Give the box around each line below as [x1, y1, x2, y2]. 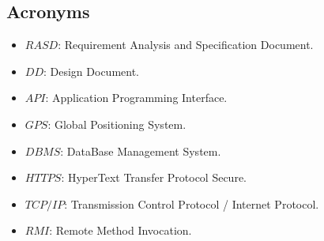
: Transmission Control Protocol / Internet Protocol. [64, 195, 319, 212]
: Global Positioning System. [47, 115, 186, 132]
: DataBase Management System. [60, 142, 221, 159]
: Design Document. [43, 62, 139, 79]
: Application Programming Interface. [45, 89, 228, 106]
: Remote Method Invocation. [49, 222, 192, 239]
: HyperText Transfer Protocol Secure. [61, 169, 247, 186]
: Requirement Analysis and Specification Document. [58, 36, 314, 53]
